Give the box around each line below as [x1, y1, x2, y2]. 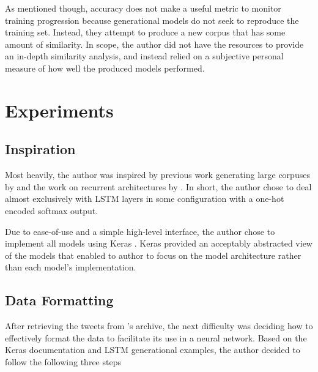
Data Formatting [5, 291, 114, 310]
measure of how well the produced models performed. [5, 61, 205, 74]
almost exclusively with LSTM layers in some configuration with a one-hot [5, 192, 284, 205]
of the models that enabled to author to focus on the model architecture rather [5, 248, 301, 261]
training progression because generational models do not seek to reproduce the [5, 13, 299, 26]
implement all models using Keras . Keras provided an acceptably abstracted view [5, 237, 312, 250]
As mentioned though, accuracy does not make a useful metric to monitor [5, 2, 281, 14]
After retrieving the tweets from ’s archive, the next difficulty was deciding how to [5, 319, 313, 332]
